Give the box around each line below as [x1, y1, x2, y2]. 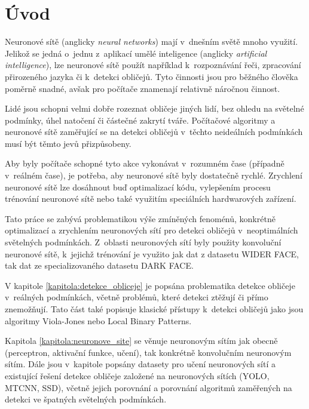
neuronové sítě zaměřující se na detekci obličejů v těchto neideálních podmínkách [5, 125, 303, 138]
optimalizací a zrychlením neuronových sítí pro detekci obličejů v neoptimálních [5, 224, 298, 236]
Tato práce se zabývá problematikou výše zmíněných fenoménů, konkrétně [5, 212, 276, 225]
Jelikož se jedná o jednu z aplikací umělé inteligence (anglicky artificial [5, 47, 267, 59]
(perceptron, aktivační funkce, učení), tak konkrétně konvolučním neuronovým [5, 346, 292, 358]
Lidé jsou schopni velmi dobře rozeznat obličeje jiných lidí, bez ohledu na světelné [5, 102, 304, 115]
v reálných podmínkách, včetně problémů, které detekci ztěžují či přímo [5, 291, 268, 303]
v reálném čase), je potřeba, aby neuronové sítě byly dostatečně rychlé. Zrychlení [5, 169, 302, 182]
